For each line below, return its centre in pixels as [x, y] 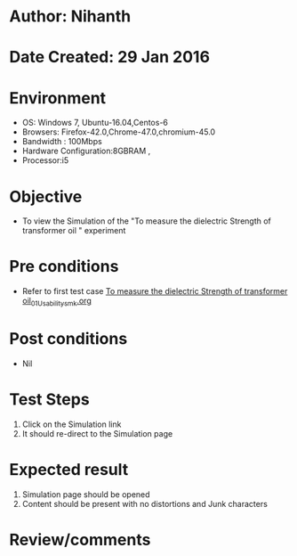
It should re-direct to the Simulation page [97, 433]
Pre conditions [64, 267]
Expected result [69, 470]
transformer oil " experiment [74, 231]
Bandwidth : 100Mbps [62, 142]
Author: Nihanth [70, 16]
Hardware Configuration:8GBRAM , [86, 151]
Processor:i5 [45, 160]
